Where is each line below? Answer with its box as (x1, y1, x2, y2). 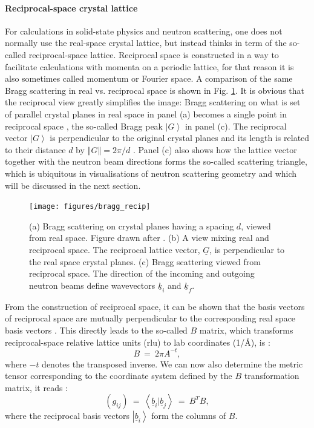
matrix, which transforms (199, 323, 293, 336)
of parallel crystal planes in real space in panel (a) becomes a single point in (5, 107, 287, 120)
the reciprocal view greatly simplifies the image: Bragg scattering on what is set (5, 96, 301, 108)
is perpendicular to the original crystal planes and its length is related (50, 131, 310, 144)
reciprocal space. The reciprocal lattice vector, (29, 243, 200, 255)
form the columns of (151, 409, 226, 422)
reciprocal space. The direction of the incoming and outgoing (29, 267, 255, 280)
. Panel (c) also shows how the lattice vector (132, 143, 297, 156)
